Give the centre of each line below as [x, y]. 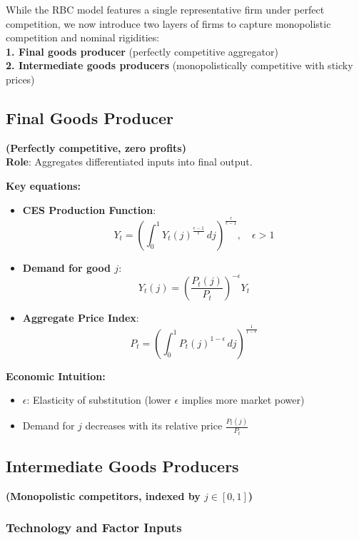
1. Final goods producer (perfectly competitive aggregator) [142, 51]
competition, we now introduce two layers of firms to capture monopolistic [168, 23]
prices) [20, 79]
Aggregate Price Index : [81, 317]
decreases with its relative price [154, 426]
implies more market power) [243, 400]
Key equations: [44, 185]
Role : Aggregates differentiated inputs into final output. [129, 162]
